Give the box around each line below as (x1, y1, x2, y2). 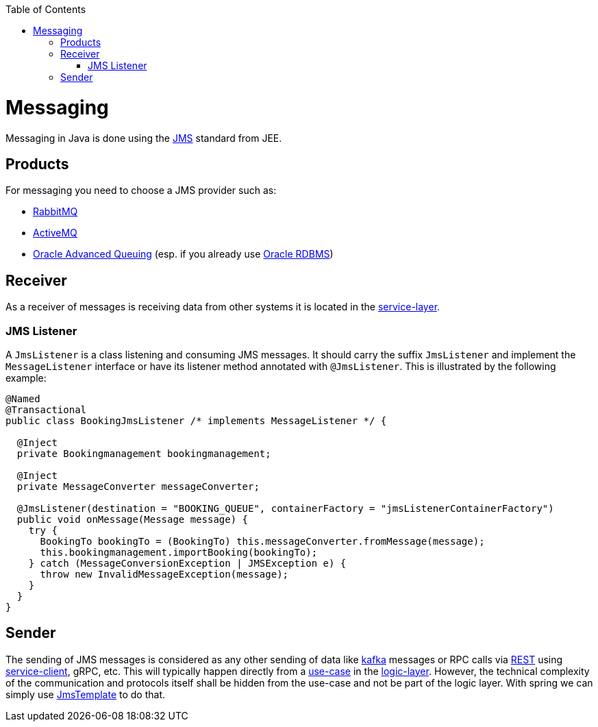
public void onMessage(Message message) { (16, 513, 249, 525)
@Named (5, 393, 40, 404)
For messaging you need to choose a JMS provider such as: (5, 184, 277, 197)
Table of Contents (5, 3, 86, 15)
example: (5, 371, 47, 384)
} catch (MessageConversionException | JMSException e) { (28, 557, 347, 569)
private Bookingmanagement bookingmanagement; (16, 447, 271, 459)
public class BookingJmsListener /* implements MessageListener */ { (5, 415, 387, 426)
